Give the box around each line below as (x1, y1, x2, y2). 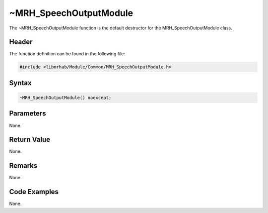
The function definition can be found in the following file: (9, 51, 125, 57)
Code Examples (9, 188, 59, 196)
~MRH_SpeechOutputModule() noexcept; (19, 95, 112, 101)
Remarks (9, 162, 38, 170)
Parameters (9, 109, 46, 118)
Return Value (9, 135, 51, 144)
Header (9, 38, 33, 46)
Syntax (9, 79, 32, 87)
